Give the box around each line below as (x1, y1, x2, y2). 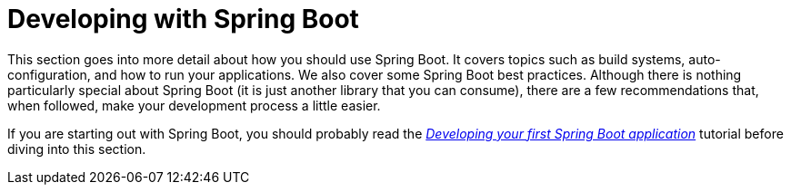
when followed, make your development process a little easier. (7, 97, 381, 113)
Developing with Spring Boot (7, 4, 359, 34)
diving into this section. (7, 140, 146, 157)
